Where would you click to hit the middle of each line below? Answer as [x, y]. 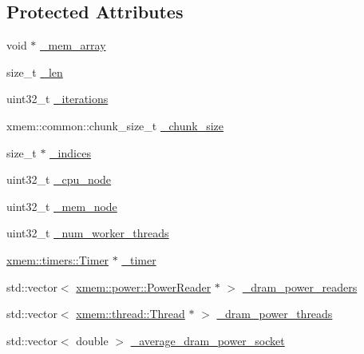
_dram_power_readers [300, 286]
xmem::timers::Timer [58, 259]
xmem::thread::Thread [131, 314]
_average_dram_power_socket [208, 340]
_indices [70, 152]
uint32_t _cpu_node [59, 179]
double [92, 340]
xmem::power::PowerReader [144, 286]
